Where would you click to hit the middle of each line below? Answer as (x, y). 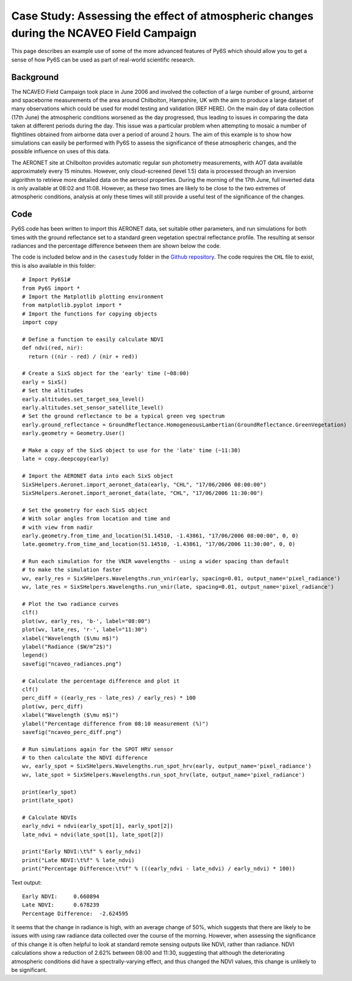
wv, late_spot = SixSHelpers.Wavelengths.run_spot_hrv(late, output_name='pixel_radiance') (163, 774)
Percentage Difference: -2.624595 (75, 913)
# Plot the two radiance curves (70, 604)
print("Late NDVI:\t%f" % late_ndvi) (79, 860)
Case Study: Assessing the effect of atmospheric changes (162, 16)
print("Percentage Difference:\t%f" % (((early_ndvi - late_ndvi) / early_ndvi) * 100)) (159, 869)
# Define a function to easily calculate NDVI (93, 339)
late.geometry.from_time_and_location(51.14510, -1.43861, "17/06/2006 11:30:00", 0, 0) (159, 544)
